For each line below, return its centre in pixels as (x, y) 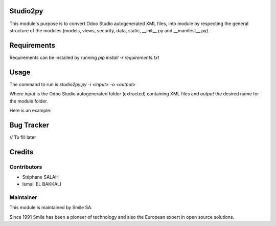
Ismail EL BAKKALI (42, 184)
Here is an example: (30, 110)
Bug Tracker (29, 125)
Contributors (26, 167)
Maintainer (23, 197)
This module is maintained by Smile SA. (51, 208)
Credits (21, 152)
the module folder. (29, 101)
